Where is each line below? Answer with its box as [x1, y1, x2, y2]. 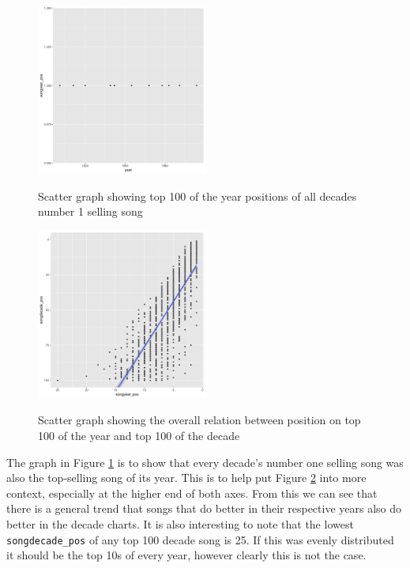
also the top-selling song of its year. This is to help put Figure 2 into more [6, 469, 367, 486]
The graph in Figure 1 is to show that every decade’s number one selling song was [6, 453, 404, 470]
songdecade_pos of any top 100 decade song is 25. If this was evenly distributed [6, 531, 394, 547]
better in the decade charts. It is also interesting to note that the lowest [6, 515, 354, 532]
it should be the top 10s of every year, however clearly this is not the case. [6, 547, 367, 563]
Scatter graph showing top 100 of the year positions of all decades [38, 187, 357, 204]
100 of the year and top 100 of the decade [38, 427, 240, 443]
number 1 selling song [38, 203, 143, 220]
